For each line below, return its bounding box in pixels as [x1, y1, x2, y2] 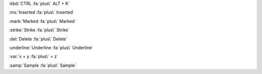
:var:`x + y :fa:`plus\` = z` [9, 53, 58, 60]
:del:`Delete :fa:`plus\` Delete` [9, 36, 67, 42]
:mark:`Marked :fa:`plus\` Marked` [9, 18, 76, 24]
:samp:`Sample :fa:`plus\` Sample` [9, 62, 77, 68]
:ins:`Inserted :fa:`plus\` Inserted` [9, 10, 75, 15]
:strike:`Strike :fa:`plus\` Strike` [9, 27, 70, 33]
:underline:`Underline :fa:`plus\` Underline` [9, 45, 94, 50]
